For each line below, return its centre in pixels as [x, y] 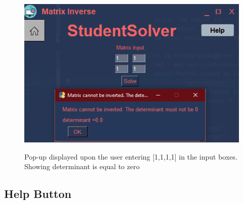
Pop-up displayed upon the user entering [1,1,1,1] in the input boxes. [131, 156]
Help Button [38, 194]
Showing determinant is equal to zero [82, 166]
